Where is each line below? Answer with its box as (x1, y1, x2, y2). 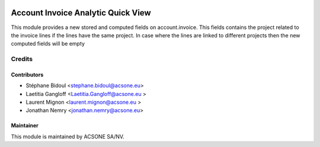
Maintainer (11, 122, 39, 129)
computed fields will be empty (11, 40, 85, 47)
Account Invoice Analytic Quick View (11, 8, 151, 18)
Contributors (11, 71, 44, 78)
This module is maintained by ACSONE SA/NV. (11, 133, 124, 140)
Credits (11, 55, 33, 63)
